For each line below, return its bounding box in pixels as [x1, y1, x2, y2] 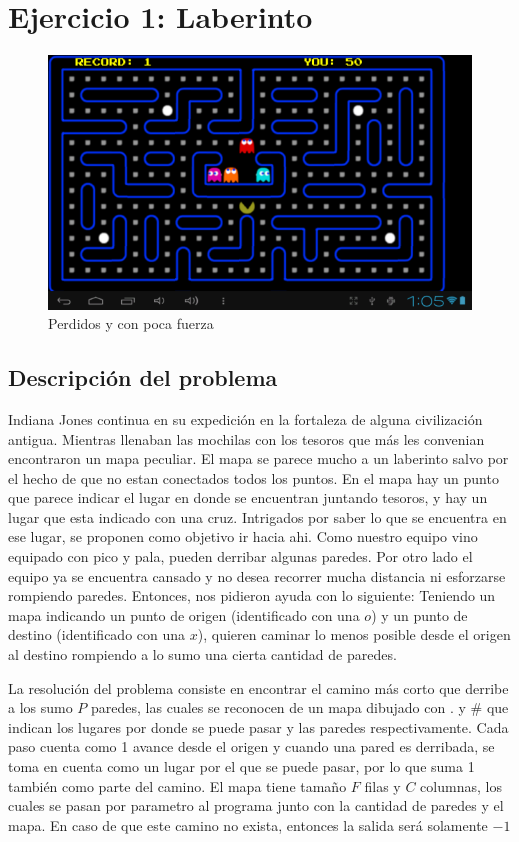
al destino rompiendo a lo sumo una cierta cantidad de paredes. [8, 644, 397, 665]
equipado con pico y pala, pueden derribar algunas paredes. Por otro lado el [8, 546, 473, 567]
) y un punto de [371, 604, 468, 625]
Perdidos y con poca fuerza [48, 313, 214, 334]
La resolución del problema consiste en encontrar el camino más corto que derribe [8, 677, 509, 698]
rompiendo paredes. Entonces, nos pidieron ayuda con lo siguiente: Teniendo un [8, 585, 496, 606]
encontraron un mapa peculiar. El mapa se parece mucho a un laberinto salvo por [8, 448, 509, 469]
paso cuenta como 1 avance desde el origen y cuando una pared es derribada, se [8, 736, 495, 757]
